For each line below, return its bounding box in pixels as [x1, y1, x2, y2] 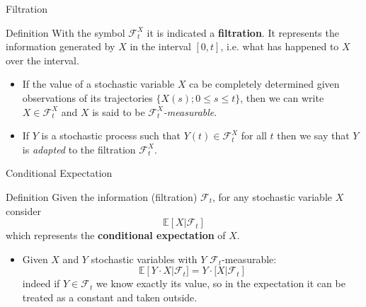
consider [6, 203, 41, 218]
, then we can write [240, 90, 324, 105]
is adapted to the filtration [22, 141, 136, 156]
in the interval [130, 39, 191, 54]
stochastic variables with [91, 251, 198, 266]
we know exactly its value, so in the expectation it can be [96, 276, 345, 291]
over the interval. [6, 52, 79, 67]
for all [241, 128, 267, 143]
